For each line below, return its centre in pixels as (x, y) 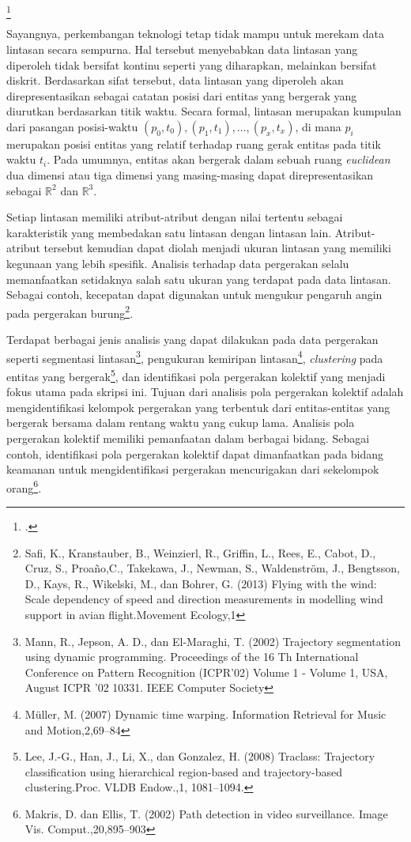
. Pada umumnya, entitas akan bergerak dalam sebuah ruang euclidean (219, 159)
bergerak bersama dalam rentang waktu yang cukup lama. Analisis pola (181, 423)
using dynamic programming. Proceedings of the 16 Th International (192, 657)
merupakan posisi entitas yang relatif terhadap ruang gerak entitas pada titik (194, 143)
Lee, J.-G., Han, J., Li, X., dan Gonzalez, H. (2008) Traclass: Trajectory (200, 756)
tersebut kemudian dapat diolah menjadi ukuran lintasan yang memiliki (217, 248)
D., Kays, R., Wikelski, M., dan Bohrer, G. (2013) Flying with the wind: (201, 583)
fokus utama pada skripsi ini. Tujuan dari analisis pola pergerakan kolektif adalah (205, 392)
